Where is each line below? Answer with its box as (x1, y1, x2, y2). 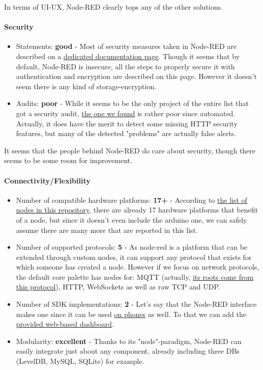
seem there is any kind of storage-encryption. (16, 81, 157, 91)
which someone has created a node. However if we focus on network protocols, (16, 261, 259, 272)
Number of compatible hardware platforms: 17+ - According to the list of (16, 194, 247, 205)
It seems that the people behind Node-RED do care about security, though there (4, 145, 256, 155)
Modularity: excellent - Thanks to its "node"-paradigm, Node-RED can (16, 335, 242, 346)
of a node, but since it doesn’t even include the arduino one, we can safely (16, 214, 247, 225)
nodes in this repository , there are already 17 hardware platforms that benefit (16, 204, 258, 215)
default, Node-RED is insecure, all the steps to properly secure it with (16, 61, 235, 71)
